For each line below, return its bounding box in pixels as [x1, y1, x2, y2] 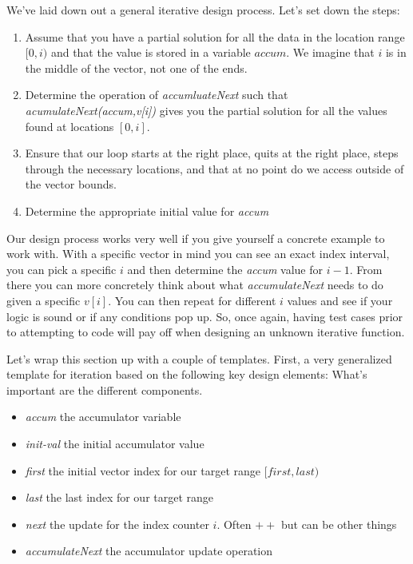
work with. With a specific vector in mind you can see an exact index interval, [6, 245, 390, 262]
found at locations [25, 117, 114, 134]
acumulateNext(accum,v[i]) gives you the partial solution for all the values [25, 101, 387, 118]
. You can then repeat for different [108, 292, 276, 308]
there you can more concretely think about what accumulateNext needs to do [6, 276, 383, 293]
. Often [216, 515, 252, 532]
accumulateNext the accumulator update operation [25, 542, 273, 559]
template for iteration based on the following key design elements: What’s [6, 366, 367, 383]
